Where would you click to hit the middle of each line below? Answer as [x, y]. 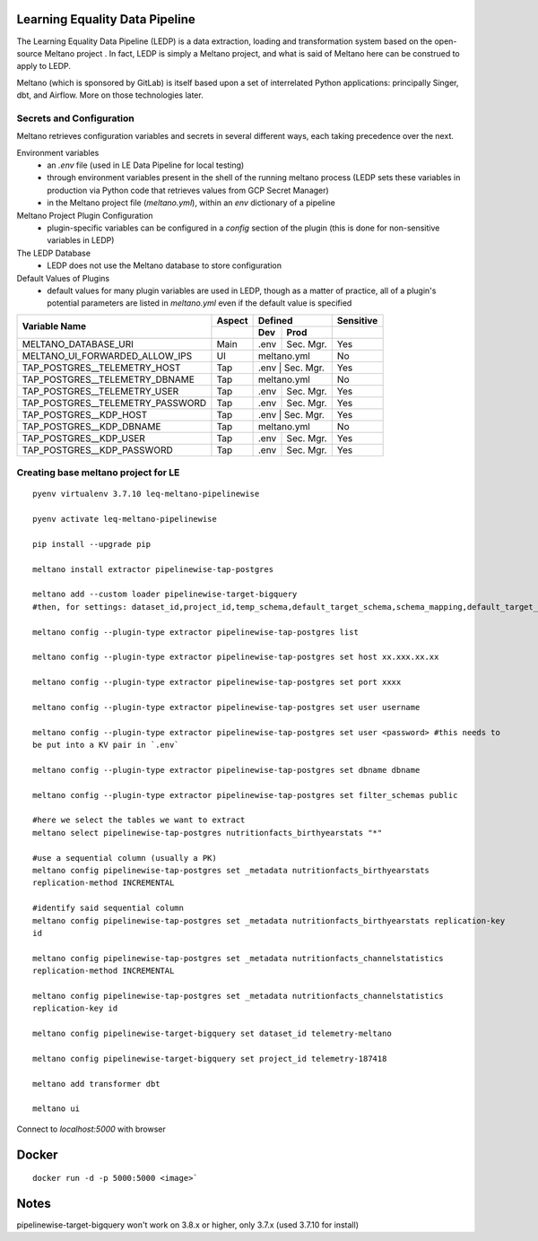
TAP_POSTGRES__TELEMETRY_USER [100, 391]
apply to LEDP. [43, 66]
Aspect [232, 320]
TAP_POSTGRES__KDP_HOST [85, 414]
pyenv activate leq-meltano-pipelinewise [125, 519]
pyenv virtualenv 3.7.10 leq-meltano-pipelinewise [146, 494]
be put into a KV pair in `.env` [106, 745]
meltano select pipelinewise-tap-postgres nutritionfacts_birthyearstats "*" [208, 833]
